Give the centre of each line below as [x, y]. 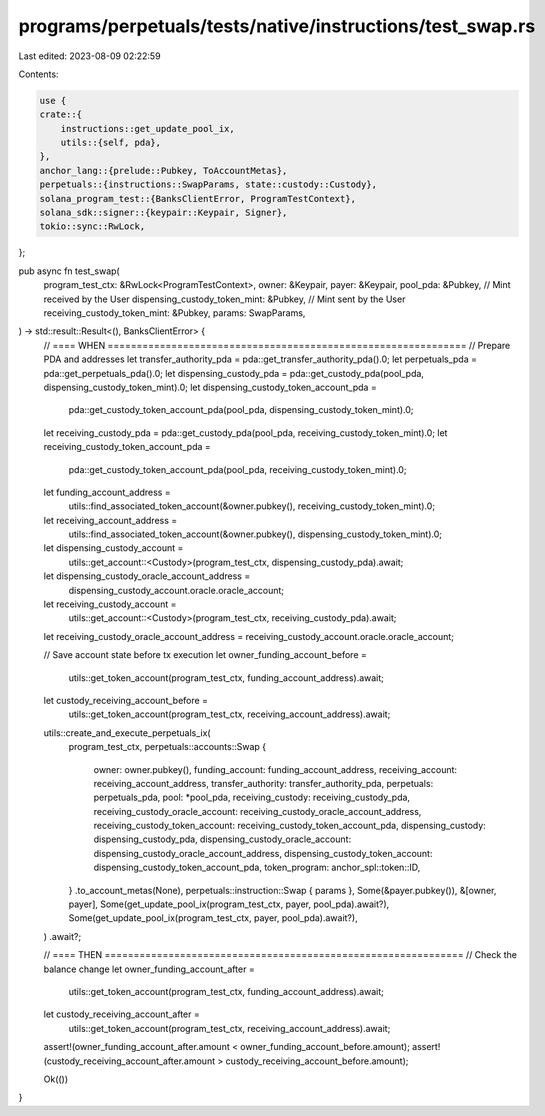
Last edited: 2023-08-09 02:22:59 [89, 56]
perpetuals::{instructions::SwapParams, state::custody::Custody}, [208, 184]
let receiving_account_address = [110, 520]
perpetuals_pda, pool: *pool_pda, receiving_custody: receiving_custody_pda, [251, 797]
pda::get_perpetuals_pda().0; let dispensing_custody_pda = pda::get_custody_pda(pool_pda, [234, 373]
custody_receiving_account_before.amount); [317, 1061]
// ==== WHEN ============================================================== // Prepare [277, 345]
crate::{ [61, 114]
